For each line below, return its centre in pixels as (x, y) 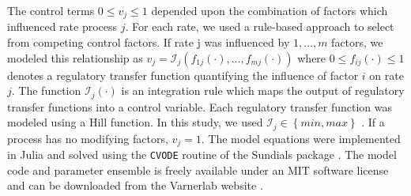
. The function (46, 90)
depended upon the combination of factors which (270, 10)
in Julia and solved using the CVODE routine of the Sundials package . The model (202, 155)
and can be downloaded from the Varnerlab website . (135, 185)
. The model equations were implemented (301, 138)
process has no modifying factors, (88, 138)
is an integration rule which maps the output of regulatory (263, 90)
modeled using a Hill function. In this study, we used (135, 122)
